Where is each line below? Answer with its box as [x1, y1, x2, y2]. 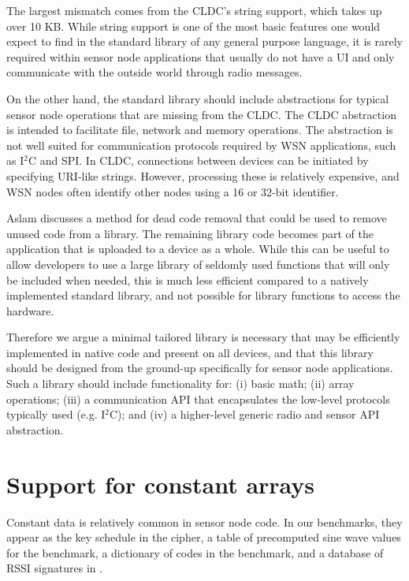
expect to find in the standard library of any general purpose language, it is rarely [6, 33, 403, 50]
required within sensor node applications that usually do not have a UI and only [6, 48, 395, 65]
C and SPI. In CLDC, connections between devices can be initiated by [28, 152, 369, 169]
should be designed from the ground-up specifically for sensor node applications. [6, 359, 393, 376]
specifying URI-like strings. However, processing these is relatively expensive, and [6, 167, 400, 184]
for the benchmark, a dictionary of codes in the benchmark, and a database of [6, 544, 384, 561]
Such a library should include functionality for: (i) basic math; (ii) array [6, 375, 355, 392]
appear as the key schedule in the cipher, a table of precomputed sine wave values [6, 529, 401, 546]
